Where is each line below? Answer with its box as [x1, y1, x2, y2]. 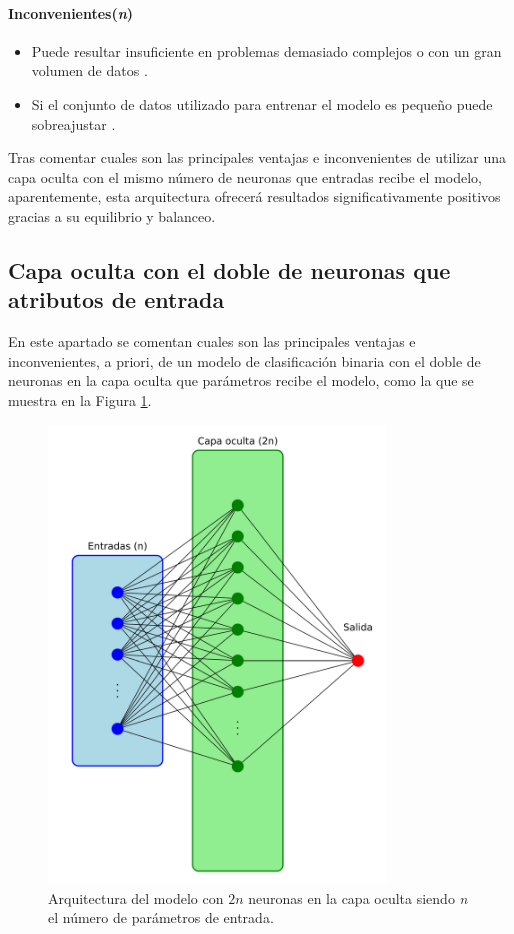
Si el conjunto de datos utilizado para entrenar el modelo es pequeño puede [31, 93, 493, 114]
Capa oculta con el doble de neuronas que [8, 254, 451, 285]
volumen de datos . [31, 60, 148, 81]
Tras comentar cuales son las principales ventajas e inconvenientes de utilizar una [8, 147, 507, 168]
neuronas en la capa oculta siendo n [248, 887, 468, 908]
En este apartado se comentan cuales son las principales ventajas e [8, 331, 416, 352]
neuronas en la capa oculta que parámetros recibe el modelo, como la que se [8, 370, 474, 391]
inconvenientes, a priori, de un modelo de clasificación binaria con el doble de [8, 350, 481, 371]
